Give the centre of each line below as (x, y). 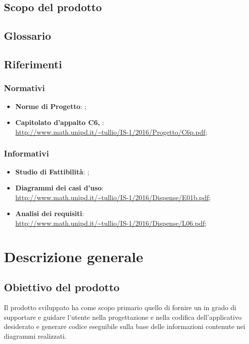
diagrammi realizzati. (35, 336)
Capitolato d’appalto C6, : (60, 122)
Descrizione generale (74, 256)
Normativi (24, 88)
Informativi (26, 153)
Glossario (28, 36)
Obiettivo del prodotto (62, 287)
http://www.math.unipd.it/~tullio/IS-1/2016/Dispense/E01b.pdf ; (113, 197)
